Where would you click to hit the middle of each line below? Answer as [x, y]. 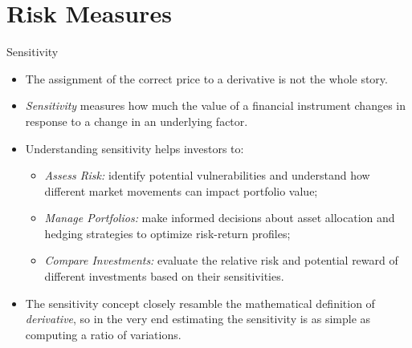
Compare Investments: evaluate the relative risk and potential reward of [221, 260]
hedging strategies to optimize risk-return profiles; [167, 233]
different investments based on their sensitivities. [164, 276]
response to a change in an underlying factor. [137, 121]
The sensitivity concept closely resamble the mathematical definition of [200, 303]
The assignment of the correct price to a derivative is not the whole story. [206, 78]
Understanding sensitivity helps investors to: [135, 148]
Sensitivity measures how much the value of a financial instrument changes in [215, 105]
